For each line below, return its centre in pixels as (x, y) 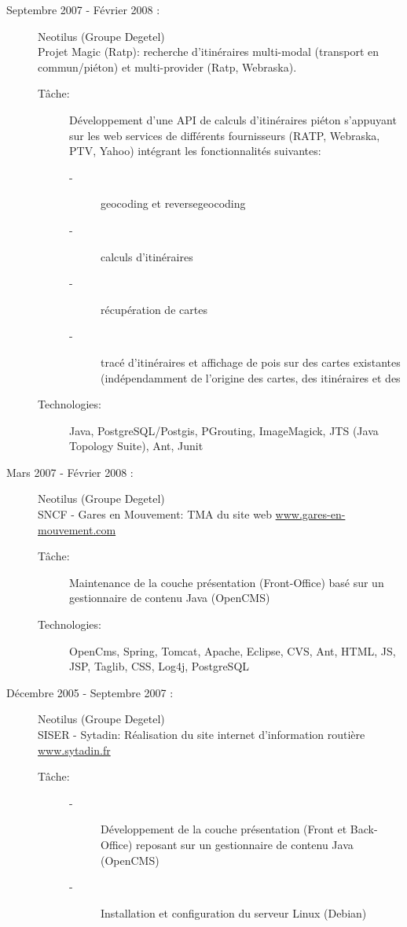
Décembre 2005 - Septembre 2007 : (90, 692)
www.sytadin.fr (74, 750)
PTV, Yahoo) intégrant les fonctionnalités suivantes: (195, 151)
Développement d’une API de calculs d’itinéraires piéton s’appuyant (233, 119)
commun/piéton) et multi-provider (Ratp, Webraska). (167, 66)
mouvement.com (77, 529)
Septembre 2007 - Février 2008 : (83, 9)
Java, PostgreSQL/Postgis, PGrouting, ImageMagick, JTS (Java (224, 430)
